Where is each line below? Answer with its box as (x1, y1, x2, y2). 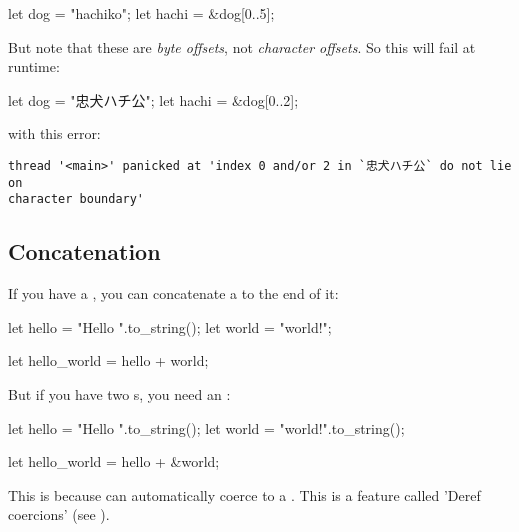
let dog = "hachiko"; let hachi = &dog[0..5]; (8, 3, 275, 23)
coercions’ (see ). (8, 504, 110, 525)
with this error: (8, 123, 101, 144)
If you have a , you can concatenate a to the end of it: (8, 283, 339, 304)
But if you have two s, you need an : (8, 383, 231, 404)
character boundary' (8, 192, 145, 207)
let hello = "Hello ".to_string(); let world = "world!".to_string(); (8, 417, 405, 438)
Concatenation (8, 236, 161, 267)
